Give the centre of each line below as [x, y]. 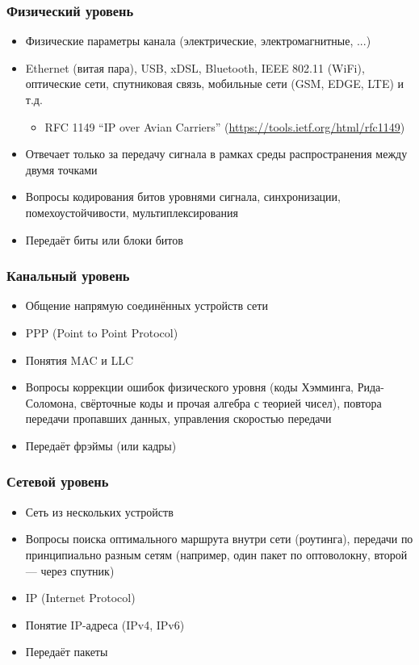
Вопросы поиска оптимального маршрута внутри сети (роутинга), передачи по [219, 539]
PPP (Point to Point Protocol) [102, 332]
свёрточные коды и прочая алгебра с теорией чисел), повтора [231, 402]
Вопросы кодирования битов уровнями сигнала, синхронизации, [183, 197]
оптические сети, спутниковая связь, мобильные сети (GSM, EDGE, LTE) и [215, 84]
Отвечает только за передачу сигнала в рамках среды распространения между [216, 154]
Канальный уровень [68, 276]
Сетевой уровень [58, 481]
